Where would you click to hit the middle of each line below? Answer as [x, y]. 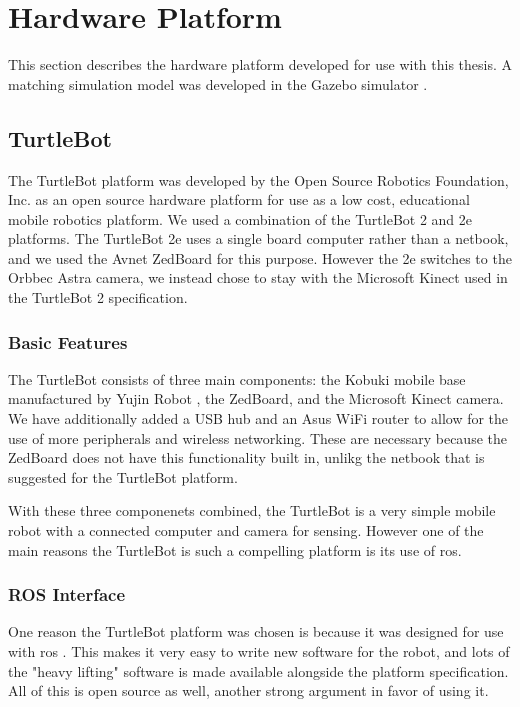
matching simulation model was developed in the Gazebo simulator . [218, 83]
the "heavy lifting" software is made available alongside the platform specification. [258, 670]
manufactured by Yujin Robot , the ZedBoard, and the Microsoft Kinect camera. [256, 398]
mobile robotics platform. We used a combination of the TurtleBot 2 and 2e [240, 218]
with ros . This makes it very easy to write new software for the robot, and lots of [259, 651]
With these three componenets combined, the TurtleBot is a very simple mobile [252, 510]
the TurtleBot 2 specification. [98, 297]
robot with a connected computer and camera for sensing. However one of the [246, 530]
